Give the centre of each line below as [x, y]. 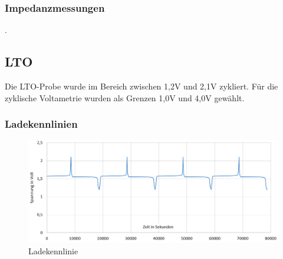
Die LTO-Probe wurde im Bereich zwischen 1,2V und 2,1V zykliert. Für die [141, 86]
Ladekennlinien [41, 124]
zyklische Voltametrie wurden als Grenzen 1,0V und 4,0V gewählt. [125, 97]
